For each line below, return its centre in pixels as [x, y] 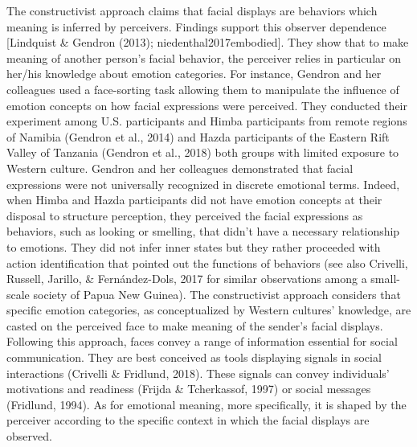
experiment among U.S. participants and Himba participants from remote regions [207, 121]
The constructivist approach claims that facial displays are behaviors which [192, 10]
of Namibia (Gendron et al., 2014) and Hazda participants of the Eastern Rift [198, 136]
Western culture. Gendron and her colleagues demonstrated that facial [180, 168]
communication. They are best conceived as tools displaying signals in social [194, 357]
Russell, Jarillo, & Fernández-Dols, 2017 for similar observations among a [187, 279]
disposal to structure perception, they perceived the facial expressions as [185, 215]
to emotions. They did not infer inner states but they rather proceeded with [194, 246]
